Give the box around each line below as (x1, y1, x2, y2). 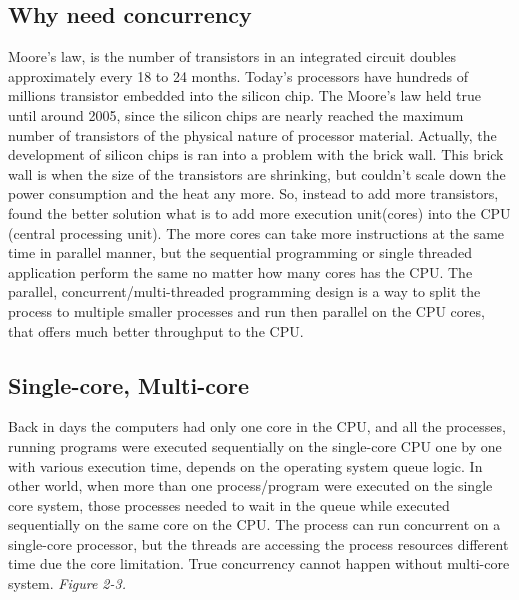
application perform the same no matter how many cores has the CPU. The (8, 261, 473, 282)
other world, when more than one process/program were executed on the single (8, 475, 493, 496)
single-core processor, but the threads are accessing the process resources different (8, 533, 509, 554)
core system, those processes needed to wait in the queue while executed (8, 494, 450, 515)
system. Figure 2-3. (8, 573, 126, 594)
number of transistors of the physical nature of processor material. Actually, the (8, 124, 497, 145)
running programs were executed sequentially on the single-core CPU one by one (8, 435, 502, 456)
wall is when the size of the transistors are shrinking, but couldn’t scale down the (8, 163, 506, 184)
